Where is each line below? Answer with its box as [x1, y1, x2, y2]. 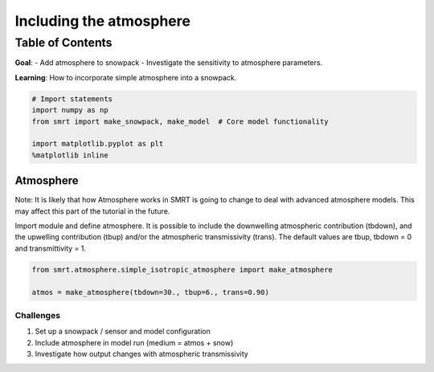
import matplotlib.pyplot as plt [31, 139, 164, 149]
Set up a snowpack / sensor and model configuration [35, 326, 211, 337]
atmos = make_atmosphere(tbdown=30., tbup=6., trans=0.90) [31, 288, 269, 296]
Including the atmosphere [14, 12, 190, 30]
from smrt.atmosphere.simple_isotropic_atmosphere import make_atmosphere [31, 265, 334, 274]
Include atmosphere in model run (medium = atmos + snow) [35, 337, 234, 347]
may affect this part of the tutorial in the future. [14, 206, 170, 216]
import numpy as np [31, 105, 108, 115]
